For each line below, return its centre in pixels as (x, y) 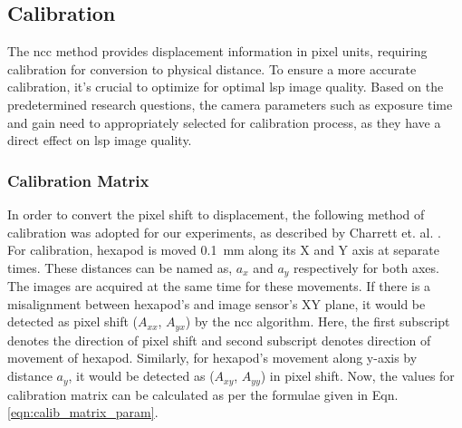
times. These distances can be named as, (120, 267)
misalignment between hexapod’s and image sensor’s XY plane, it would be (217, 303)
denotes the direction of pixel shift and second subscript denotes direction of (219, 340)
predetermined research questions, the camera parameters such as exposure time (230, 104)
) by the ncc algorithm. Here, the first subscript (318, 321)
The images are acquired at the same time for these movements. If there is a (219, 286)
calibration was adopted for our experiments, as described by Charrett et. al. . (224, 232)
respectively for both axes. (366, 267)
